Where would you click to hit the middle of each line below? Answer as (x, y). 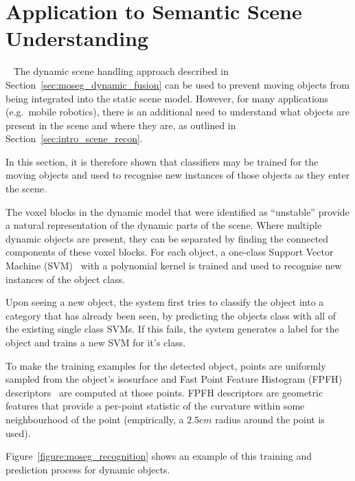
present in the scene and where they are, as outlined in (121, 125)
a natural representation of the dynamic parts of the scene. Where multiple (164, 225)
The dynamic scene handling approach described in (121, 71)
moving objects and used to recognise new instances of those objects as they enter (178, 175)
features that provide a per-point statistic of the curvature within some (155, 406)
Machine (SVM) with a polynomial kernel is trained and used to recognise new (174, 266)
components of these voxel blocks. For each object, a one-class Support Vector (170, 252)
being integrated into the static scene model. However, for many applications (167, 98)
